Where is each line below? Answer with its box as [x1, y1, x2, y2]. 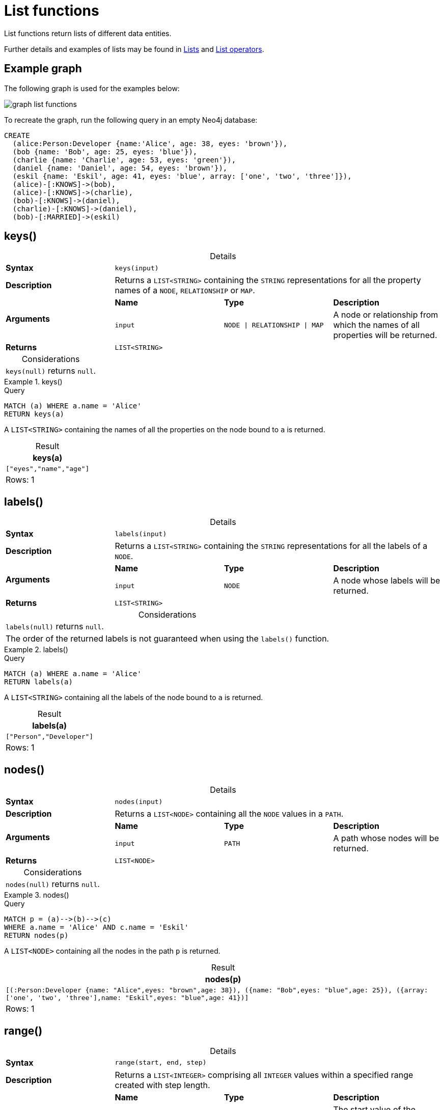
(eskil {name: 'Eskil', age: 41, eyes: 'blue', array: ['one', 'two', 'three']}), [12, 172, 352, 180]
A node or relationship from [333, 310, 438, 320]
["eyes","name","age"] [6, 465, 90, 473]
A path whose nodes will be [333, 833, 439, 844]
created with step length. [115, 1079, 210, 1090]
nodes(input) [115, 797, 163, 806]
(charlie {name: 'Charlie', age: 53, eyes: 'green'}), [12, 155, 236, 164]
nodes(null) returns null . [6, 879, 100, 890]
